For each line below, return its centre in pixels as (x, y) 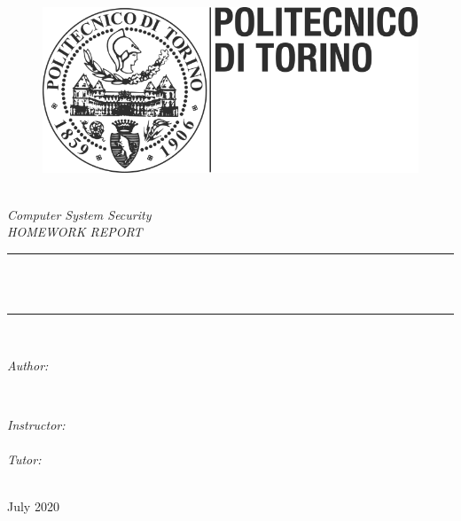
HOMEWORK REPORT (75, 232)
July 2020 (33, 506)
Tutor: (24, 459)
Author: (28, 365)
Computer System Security (79, 214)
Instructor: (36, 424)
